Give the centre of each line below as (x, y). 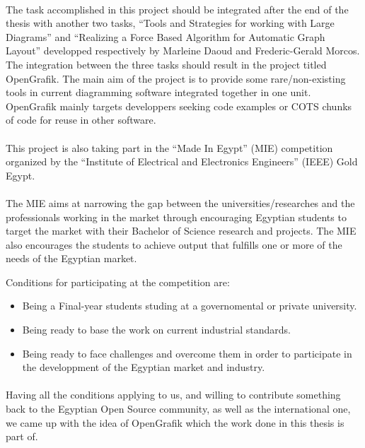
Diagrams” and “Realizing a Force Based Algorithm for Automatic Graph (166, 36)
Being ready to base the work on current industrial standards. (156, 330)
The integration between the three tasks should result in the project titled (166, 64)
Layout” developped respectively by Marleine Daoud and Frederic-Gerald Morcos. (183, 51)
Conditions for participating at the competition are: (118, 282)
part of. (22, 436)
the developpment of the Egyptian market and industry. (144, 367)
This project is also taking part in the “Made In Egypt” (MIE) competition (169, 147)
